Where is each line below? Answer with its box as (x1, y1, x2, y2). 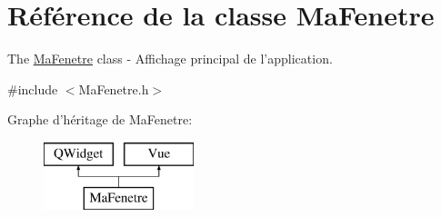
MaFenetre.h (78, 79, 149, 98)
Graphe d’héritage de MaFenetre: (7, 110, 193, 129)
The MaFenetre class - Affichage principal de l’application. (7, 49, 333, 68)
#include (7, 79, 58, 98)
